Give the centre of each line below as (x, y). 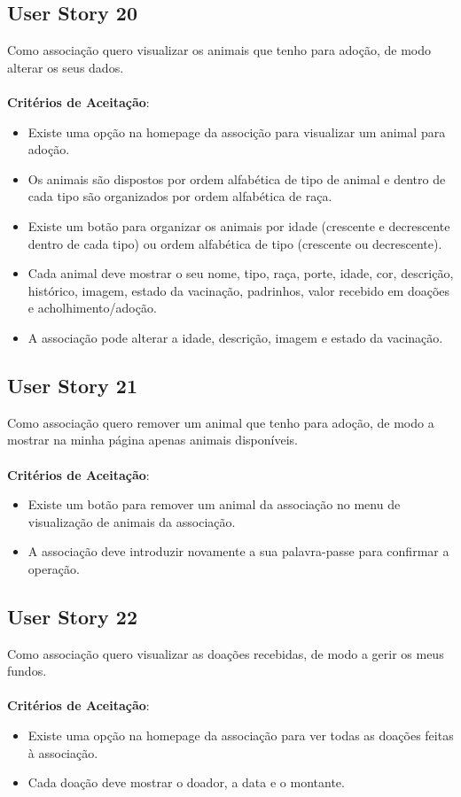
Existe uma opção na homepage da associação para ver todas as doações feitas (241, 735)
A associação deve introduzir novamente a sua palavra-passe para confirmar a (238, 551)
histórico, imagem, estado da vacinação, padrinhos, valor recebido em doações (239, 290)
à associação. (63, 752)
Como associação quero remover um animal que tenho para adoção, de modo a (221, 422)
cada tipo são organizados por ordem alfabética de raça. (180, 196)
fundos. (27, 671)
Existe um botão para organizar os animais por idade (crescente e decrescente (239, 225)
